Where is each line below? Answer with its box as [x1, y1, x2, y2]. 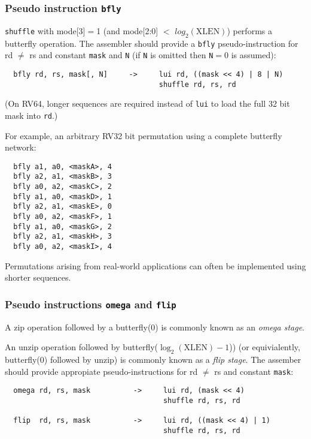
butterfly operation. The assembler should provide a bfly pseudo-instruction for [5, 37, 298, 49]
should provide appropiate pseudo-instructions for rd [5, 365, 198, 377]
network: [5, 141, 36, 154]
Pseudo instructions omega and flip [5, 296, 176, 311]
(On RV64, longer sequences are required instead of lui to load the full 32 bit [5, 97, 290, 110]
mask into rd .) [5, 109, 58, 121]
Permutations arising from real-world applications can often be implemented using [5, 259, 306, 272]
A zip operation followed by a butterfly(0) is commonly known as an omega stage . [5, 320, 305, 333]
